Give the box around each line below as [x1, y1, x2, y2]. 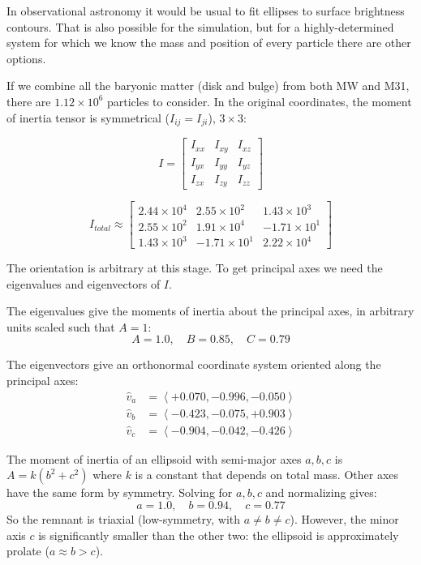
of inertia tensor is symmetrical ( [6, 109, 170, 126]
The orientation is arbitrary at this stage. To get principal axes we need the [6, 259, 383, 276]
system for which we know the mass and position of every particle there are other [6, 34, 411, 51]
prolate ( [6, 542, 49, 559]
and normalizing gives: [265, 484, 377, 501]
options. [6, 49, 46, 66]
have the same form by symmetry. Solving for [6, 484, 233, 501]
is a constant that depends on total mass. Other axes [135, 466, 399, 483]
